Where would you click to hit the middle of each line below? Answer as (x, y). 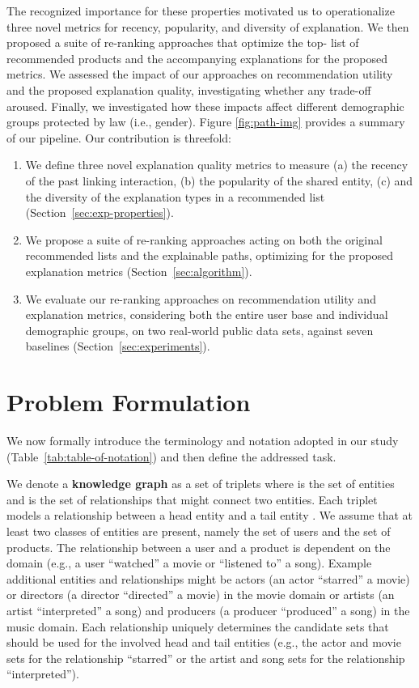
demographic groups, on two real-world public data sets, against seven (199, 330)
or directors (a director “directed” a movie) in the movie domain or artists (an (201, 595)
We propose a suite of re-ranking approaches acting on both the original (204, 239)
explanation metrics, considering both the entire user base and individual (207, 314)
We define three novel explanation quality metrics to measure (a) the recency (217, 165)
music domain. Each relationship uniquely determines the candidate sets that (198, 626)
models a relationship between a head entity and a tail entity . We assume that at (209, 515)
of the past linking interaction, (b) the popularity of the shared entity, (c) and (219, 180)
